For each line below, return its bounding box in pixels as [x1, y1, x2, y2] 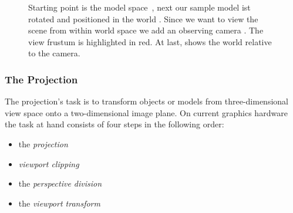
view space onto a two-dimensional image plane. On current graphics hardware [5, 106, 288, 119]
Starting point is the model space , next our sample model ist [28, 1, 251, 13]
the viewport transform [18, 197, 100, 209]
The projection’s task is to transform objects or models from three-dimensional [5, 95, 288, 107]
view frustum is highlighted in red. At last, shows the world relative [28, 35, 272, 48]
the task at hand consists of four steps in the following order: [5, 118, 224, 130]
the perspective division [18, 177, 102, 190]
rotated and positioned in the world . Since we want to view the [28, 12, 258, 25]
